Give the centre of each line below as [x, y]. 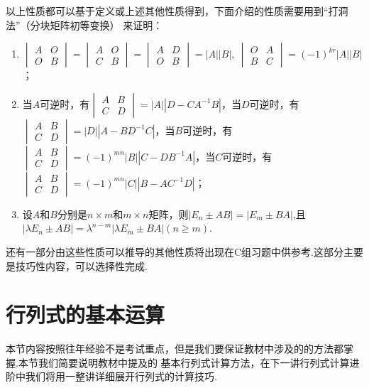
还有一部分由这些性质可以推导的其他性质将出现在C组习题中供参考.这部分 [175, 251]
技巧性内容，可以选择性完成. [81, 265]
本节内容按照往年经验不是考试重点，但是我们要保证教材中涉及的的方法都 [175, 349]
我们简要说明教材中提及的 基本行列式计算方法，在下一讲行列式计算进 [199, 362]
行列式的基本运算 [86, 314]
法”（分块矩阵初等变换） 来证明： [84, 25]
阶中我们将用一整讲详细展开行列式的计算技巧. [111, 376]
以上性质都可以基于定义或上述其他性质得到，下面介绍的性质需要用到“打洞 [177, 11]
